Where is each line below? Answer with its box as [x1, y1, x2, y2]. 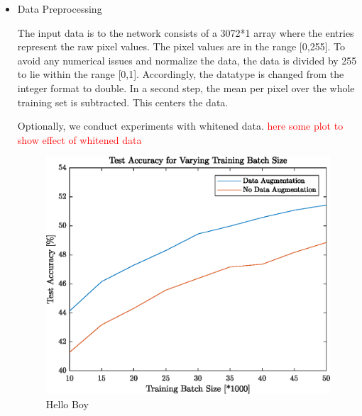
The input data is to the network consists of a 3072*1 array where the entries [17, 25, 354, 40]
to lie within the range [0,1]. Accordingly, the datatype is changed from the [17, 67, 344, 81]
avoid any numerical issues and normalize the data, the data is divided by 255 [17, 52, 357, 67]
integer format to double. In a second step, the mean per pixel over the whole [17, 80, 355, 95]
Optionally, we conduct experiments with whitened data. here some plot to [17, 118, 344, 133]
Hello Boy [45, 396, 89, 411]
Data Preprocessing [17, 1, 102, 16]
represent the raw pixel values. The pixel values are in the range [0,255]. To [17, 39, 346, 54]
